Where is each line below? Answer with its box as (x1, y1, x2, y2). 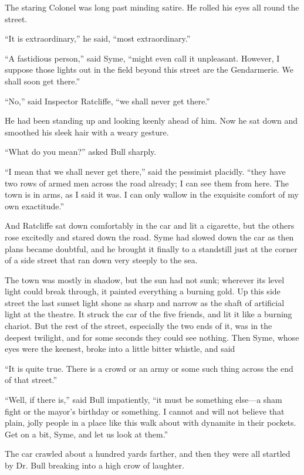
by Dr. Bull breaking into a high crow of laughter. (5, 459, 184, 471)
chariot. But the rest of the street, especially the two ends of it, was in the (5, 320, 272, 332)
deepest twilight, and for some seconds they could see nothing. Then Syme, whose (5, 331, 299, 343)
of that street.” (5, 374, 58, 386)
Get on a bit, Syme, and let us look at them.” (5, 428, 168, 440)
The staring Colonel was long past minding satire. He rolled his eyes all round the (5, 1, 299, 13)
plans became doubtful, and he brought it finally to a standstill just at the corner (5, 242, 298, 255)
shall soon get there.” (5, 74, 80, 87)
